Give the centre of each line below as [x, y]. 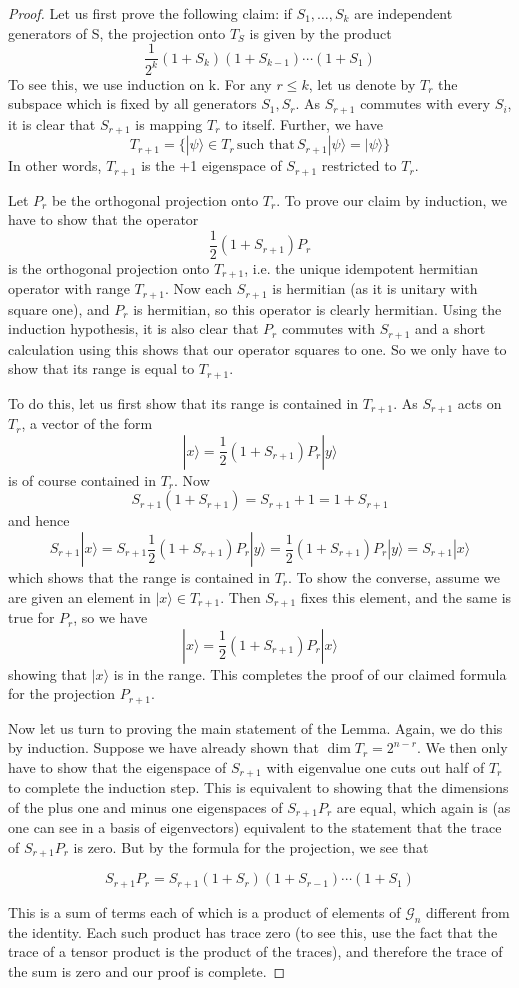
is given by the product [320, 32]
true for [31, 617]
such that [265, 145]
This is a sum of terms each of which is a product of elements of [204, 911]
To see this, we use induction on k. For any [140, 83]
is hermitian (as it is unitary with [375, 288]
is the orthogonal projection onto [109, 267]
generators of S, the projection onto [117, 32]
